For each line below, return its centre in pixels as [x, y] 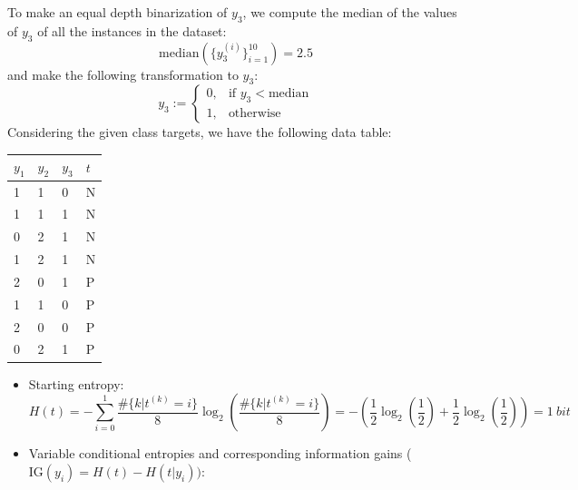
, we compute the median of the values [350, 12]
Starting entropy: [76, 383]
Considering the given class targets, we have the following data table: [200, 132]
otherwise [255, 114]
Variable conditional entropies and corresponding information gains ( [220, 453]
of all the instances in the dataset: [132, 30]
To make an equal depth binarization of [118, 12]
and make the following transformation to [123, 74]
